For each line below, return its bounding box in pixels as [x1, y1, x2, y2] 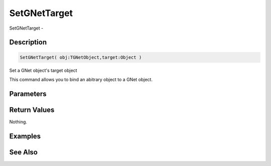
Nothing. [9, 118, 28, 125]
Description [9, 38, 47, 47]
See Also [9, 148, 38, 156]
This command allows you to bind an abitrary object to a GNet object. [9, 76, 153, 82]
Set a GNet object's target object [9, 67, 77, 73]
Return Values [9, 105, 55, 114]
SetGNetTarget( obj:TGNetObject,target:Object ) [20, 54, 142, 60]
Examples [9, 132, 41, 140]
